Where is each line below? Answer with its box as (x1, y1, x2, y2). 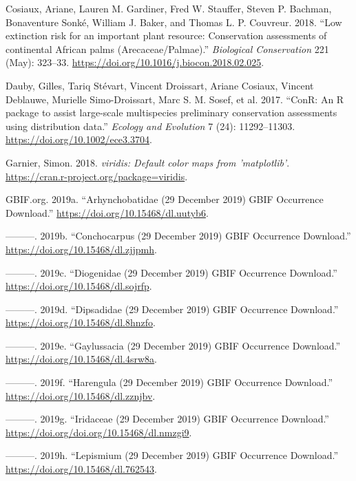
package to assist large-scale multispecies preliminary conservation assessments (6, 105, 337, 120)
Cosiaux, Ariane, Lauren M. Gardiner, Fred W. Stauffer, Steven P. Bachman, (6, 1, 332, 15)
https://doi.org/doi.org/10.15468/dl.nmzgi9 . (6, 425, 192, 439)
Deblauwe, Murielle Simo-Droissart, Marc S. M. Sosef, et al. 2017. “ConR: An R (6, 92, 344, 106)
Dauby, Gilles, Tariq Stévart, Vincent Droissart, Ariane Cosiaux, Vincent (6, 78, 314, 92)
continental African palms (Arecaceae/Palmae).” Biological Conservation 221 (6, 41, 329, 56)
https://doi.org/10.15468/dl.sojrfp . (6, 279, 152, 293)
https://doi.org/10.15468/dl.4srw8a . (6, 352, 158, 366)
